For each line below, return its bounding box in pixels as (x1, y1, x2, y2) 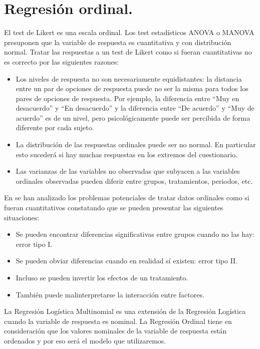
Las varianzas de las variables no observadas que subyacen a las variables (16, 166, 240, 176)
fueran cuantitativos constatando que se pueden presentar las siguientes (4, 202, 223, 213)
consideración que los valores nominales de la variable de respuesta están (4, 325, 227, 336)
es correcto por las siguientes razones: (4, 56, 119, 67)
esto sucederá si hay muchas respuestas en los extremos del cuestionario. (16, 149, 238, 159)
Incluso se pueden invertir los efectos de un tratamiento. (16, 272, 188, 282)
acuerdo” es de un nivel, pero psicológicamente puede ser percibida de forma (16, 112, 250, 123)
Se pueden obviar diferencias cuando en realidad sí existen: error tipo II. (16, 255, 238, 266)
